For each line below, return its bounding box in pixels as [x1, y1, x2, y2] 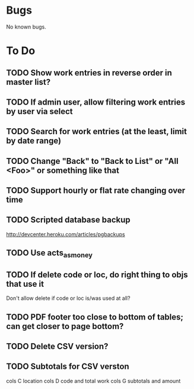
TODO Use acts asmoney [6, 248, 93, 260]
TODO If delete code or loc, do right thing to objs [6, 270, 188, 280]
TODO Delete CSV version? [6, 341, 109, 352]
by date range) [6, 136, 61, 146]
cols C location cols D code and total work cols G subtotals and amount [6, 377, 181, 384]
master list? [6, 77, 51, 87]
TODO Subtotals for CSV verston [6, 362, 129, 372]
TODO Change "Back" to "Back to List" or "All [6, 156, 179, 166]
